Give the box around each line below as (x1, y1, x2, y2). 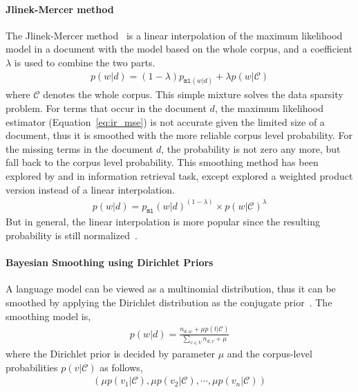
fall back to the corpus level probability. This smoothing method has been (6, 155, 319, 169)
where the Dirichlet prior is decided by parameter (6, 346, 216, 361)
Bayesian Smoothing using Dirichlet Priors (6, 255, 214, 270)
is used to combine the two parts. (14, 55, 156, 69)
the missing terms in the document (6, 141, 153, 156)
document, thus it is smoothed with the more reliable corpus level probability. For (6, 128, 352, 142)
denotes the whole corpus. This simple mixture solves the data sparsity (43, 87, 343, 102)
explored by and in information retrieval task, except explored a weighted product (6, 169, 353, 183)
